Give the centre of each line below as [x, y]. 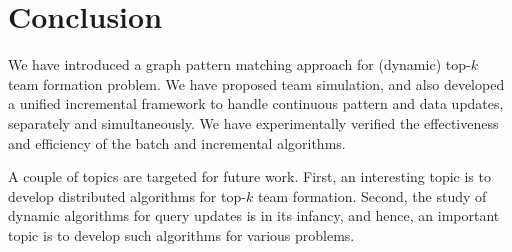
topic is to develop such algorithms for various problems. [181, 234]
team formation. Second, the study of [372, 195]
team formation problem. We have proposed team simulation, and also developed [256, 83]
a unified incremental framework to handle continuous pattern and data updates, [256, 103]
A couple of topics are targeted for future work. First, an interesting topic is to [249, 176]
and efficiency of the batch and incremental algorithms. [177, 142]
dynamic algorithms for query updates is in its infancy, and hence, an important [254, 215]
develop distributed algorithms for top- [127, 195]
